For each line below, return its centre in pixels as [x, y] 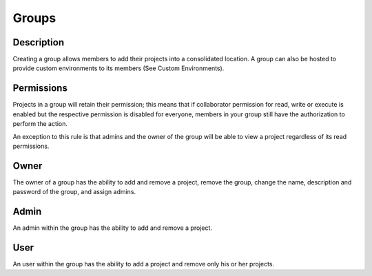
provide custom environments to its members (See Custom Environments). [118, 68]
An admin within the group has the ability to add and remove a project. [113, 228]
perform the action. [40, 124]
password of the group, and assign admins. [74, 192]
